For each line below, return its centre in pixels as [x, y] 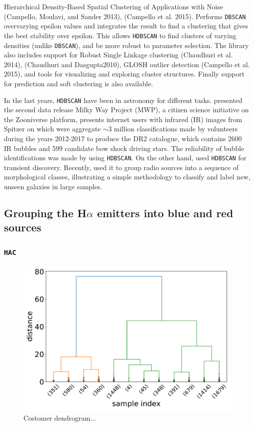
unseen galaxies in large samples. [53, 186]
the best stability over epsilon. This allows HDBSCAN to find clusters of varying [120, 35]
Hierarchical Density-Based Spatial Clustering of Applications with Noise [114, 6]
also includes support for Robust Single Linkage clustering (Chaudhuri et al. [118, 55]
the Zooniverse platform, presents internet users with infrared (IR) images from [123, 119]
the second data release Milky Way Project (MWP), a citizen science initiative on [127, 110]
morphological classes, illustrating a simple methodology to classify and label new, [127, 177]
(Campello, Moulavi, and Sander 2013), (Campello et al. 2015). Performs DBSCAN [125, 16]
